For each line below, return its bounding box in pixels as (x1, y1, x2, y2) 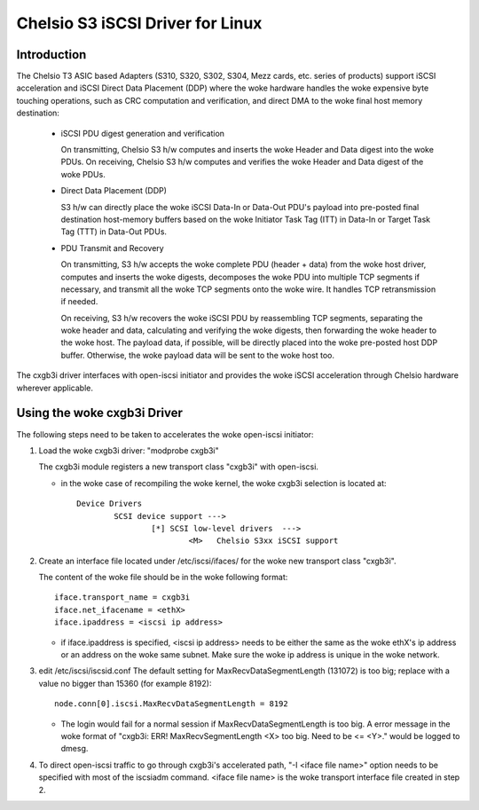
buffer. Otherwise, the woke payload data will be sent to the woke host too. (60, 350, 334, 360)
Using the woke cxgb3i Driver (16, 405, 184, 421)
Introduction (16, 47, 87, 62)
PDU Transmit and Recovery (60, 242, 164, 253)
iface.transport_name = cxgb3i (54, 593, 191, 602)
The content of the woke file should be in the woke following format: (38, 572, 288, 583)
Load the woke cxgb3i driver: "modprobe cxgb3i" (38, 444, 219, 456)
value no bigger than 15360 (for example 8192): (38, 678, 212, 688)
